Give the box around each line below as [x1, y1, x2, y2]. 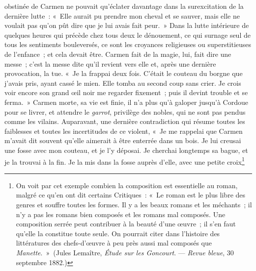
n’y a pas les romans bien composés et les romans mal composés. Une [16, 209, 226, 219]
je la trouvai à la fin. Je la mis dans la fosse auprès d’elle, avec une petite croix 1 [4, 155, 245, 167]
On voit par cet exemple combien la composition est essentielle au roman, [16, 180, 238, 190]
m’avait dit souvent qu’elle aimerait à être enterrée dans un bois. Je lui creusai [4, 135, 241, 146]
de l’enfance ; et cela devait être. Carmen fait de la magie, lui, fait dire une [4, 49, 231, 59]
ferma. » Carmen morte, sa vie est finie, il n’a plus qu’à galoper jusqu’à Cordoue [4, 97, 248, 107]
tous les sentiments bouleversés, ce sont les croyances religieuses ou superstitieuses [4, 39, 252, 49]
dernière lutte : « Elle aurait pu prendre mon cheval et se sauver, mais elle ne [4, 10, 240, 21]
